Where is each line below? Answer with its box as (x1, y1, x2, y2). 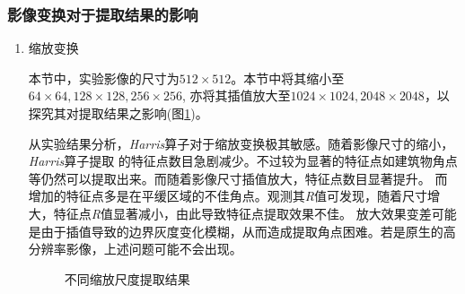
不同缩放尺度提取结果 (64, 269, 190, 288)
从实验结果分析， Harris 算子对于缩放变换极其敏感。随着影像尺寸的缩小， (28, 134, 454, 152)
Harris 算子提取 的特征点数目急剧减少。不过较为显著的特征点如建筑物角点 (28, 151, 458, 170)
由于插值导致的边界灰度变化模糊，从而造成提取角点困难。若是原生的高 (40, 221, 456, 240)
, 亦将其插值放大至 (181, 86, 291, 105)
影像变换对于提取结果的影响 (7, 3, 198, 25)
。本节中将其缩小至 (231, 68, 345, 87)
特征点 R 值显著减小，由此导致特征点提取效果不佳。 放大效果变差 (53, 203, 432, 222)
